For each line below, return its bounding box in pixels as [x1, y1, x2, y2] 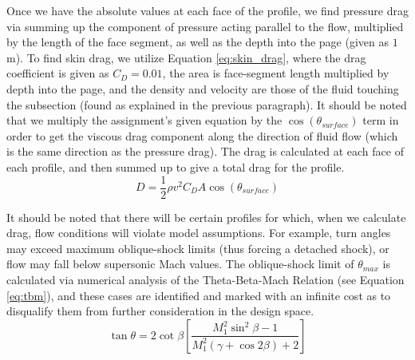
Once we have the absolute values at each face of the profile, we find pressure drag [6, 2, 409, 18]
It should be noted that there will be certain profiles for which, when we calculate [6, 208, 406, 225]
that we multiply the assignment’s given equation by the [6, 112, 283, 129]
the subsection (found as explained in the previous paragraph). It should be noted [6, 96, 407, 113]
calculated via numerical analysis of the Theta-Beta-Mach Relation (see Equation [6, 271, 405, 287]
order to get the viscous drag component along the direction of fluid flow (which [6, 127, 398, 144]
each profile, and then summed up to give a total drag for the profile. [6, 158, 345, 175]
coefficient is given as [6, 65, 109, 81]
